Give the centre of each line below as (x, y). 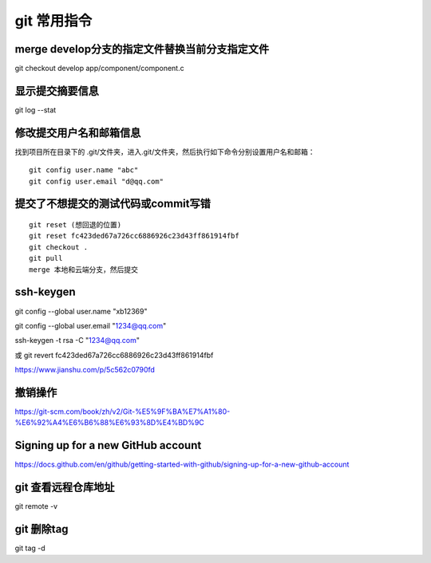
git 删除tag (42, 529)
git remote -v (36, 506)
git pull (46, 258)
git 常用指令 (53, 21)
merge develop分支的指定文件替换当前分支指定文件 (142, 49)
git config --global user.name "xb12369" (81, 311)
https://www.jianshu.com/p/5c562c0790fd (85, 370)
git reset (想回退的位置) (75, 225)
